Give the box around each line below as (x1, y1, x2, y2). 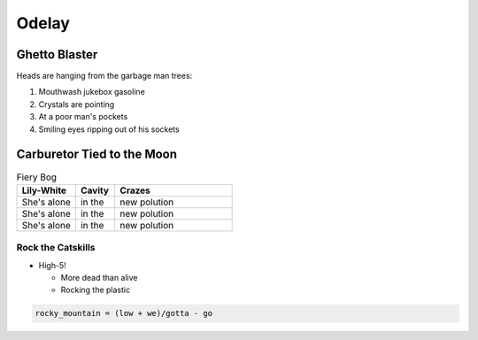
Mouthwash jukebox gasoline (38, 87, 145, 97)
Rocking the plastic (60, 284, 131, 296)
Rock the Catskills (16, 242, 96, 254)
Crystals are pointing (38, 98, 115, 110)
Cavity (80, 184, 110, 197)
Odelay (16, 13, 71, 33)
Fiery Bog (16, 171, 58, 183)
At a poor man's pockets (38, 112, 128, 122)
